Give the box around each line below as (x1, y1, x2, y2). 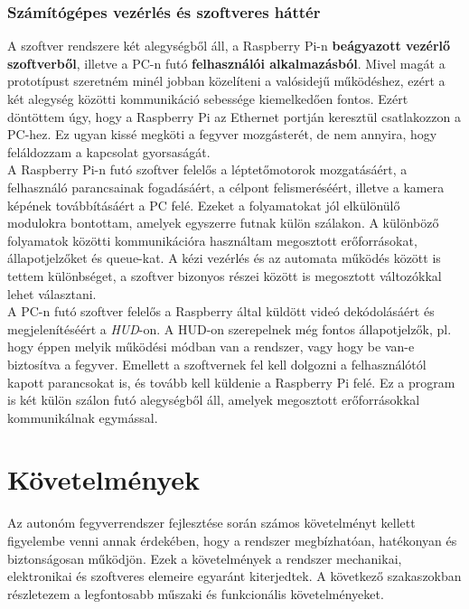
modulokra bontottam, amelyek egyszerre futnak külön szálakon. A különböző (7, 213, 439, 232)
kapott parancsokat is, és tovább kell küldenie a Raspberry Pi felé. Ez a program (7, 372, 455, 391)
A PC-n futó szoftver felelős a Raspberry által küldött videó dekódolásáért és (7, 302, 435, 321)
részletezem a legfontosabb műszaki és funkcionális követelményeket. (7, 584, 384, 603)
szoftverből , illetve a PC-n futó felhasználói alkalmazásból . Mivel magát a (7, 53, 446, 72)
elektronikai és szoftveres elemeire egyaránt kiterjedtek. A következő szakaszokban (7, 567, 462, 586)
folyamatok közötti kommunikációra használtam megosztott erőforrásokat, (7, 230, 417, 249)
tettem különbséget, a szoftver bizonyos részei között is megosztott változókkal (7, 266, 442, 285)
